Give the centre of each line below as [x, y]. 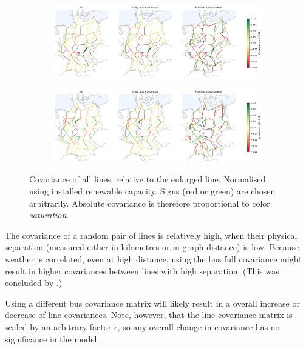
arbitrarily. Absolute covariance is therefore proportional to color [150, 203]
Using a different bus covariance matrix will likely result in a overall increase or [152, 303]
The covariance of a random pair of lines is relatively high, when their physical [151, 235]
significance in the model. [52, 338]
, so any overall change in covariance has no [199, 326]
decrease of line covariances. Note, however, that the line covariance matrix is [149, 315]
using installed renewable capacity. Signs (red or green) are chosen [152, 191]
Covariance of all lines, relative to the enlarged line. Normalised [148, 179]
